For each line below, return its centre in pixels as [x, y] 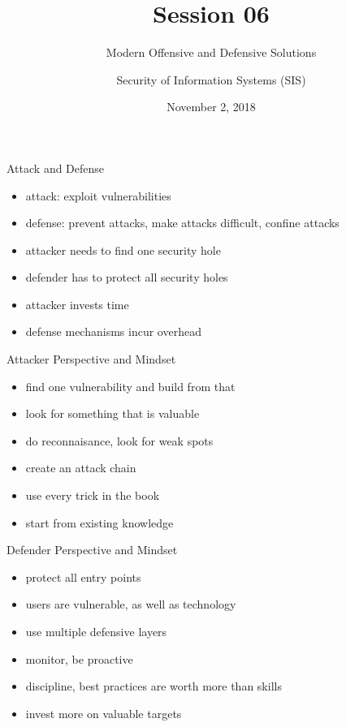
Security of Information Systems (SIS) [211, 79]
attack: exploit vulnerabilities [98, 195]
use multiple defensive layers [96, 631]
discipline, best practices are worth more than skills [154, 686]
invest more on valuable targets [104, 713]
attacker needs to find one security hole [123, 250]
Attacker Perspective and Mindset [91, 359]
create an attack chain [81, 468]
